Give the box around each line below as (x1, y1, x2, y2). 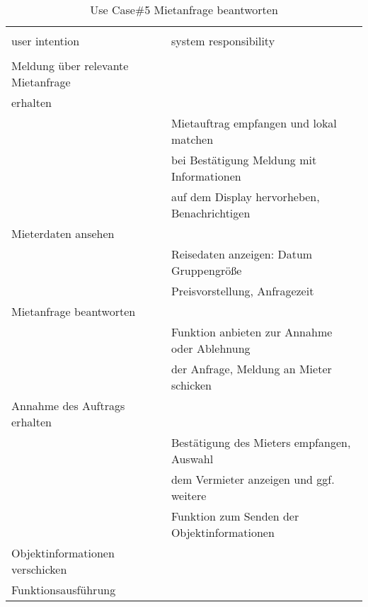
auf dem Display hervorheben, (171, 188, 320, 205)
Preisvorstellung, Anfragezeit (171, 283, 314, 299)
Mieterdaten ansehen (11, 225, 115, 242)
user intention (11, 33, 80, 49)
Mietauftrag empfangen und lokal (171, 115, 337, 131)
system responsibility (171, 33, 275, 49)
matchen (171, 131, 214, 147)
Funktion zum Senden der (171, 508, 299, 524)
